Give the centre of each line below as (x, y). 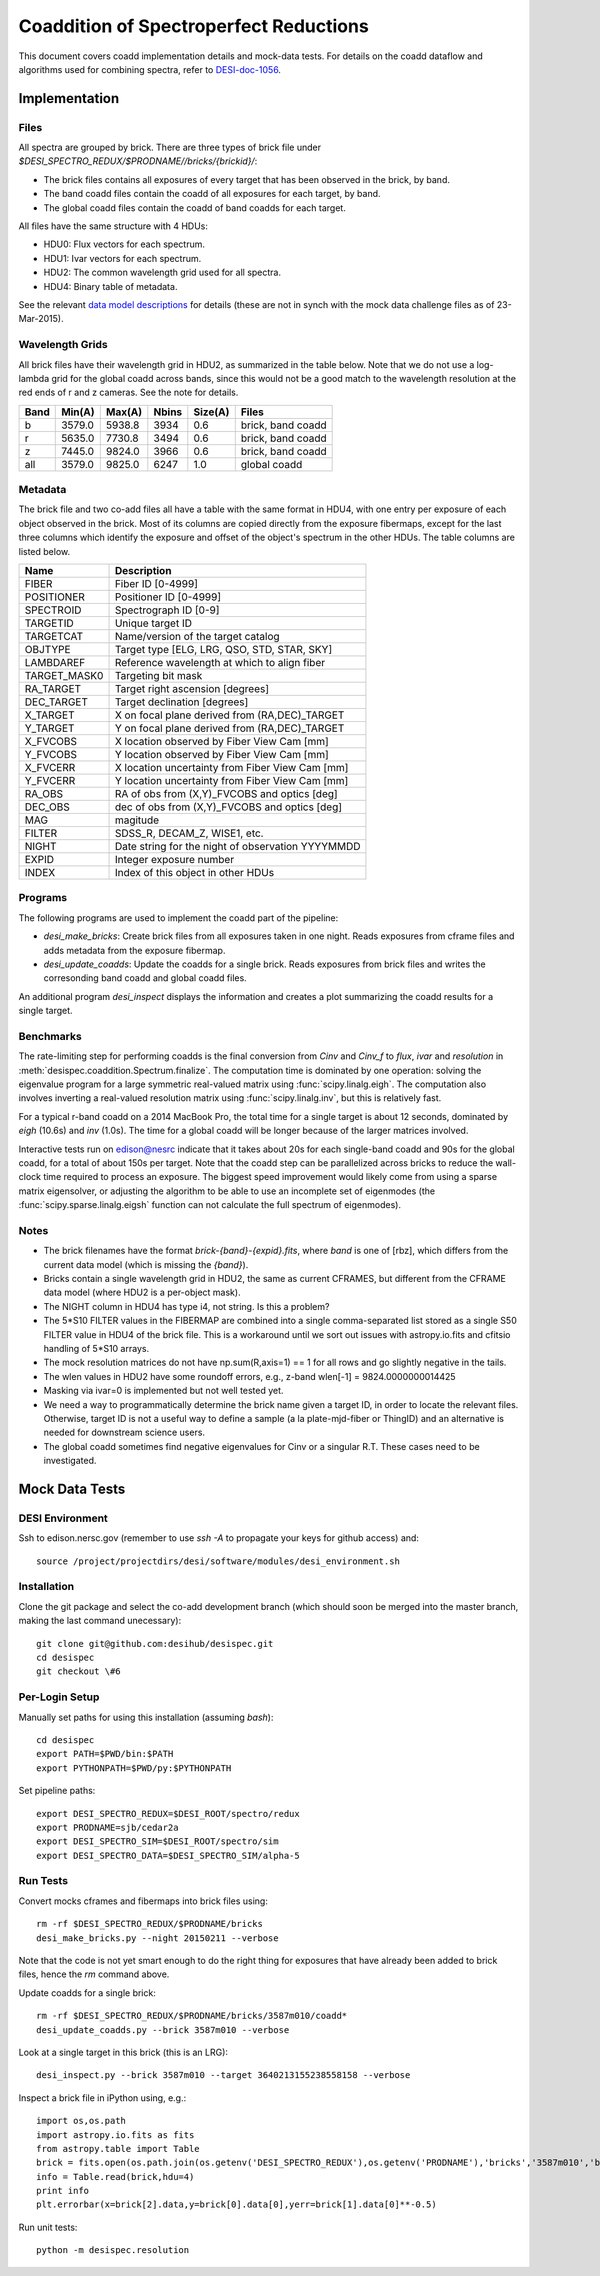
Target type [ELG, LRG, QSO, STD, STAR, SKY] (223, 650)
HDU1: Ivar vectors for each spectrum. (122, 258)
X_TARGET (49, 715)
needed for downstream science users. (124, 1432)
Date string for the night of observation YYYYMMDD (237, 847)
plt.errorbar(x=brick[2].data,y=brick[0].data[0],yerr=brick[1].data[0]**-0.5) (236, 2204)
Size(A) (211, 412)
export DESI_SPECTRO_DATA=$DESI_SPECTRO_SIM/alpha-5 (168, 1855)
